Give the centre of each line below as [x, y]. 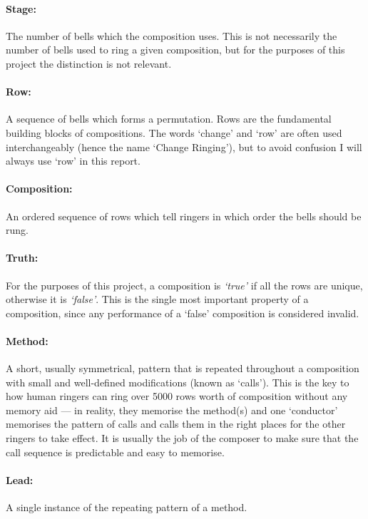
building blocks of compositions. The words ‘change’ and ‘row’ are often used [174, 132]
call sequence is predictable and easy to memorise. [115, 452]
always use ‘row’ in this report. [73, 161]
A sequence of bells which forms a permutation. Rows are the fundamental [169, 119]
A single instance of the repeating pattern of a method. [127, 507]
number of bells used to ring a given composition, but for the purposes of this [175, 50]
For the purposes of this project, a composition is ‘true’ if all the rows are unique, [184, 285]
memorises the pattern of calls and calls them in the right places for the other [176, 424]
